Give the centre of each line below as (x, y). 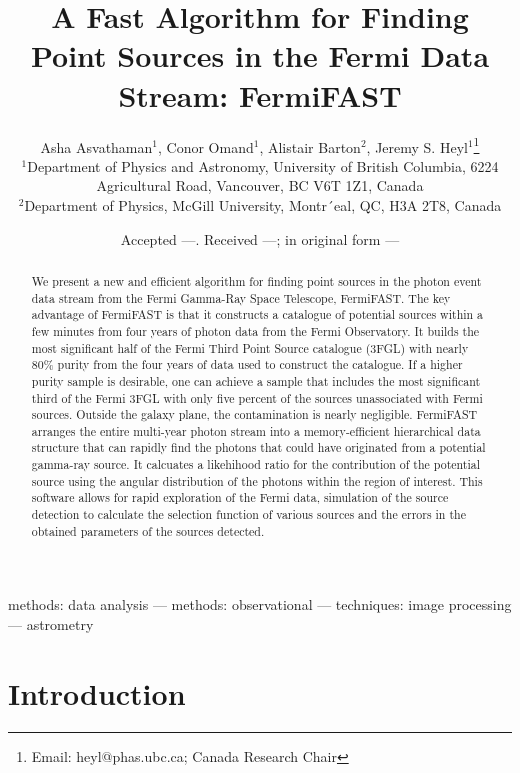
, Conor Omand (206, 146)
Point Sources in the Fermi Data (260, 55)
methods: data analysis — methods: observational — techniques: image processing (260, 604)
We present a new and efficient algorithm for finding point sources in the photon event (256, 280)
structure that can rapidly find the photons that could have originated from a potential (258, 447)
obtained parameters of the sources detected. (148, 530)
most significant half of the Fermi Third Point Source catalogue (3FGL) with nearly (250, 347)
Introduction (97, 692)
